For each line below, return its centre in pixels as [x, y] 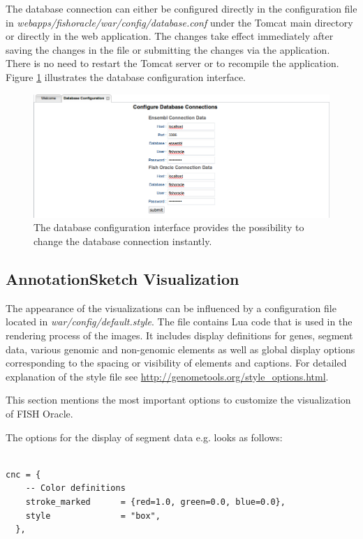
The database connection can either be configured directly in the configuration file [181, 8]
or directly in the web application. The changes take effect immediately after [170, 36]
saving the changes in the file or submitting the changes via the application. [168, 49]
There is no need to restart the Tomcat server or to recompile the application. [172, 63]
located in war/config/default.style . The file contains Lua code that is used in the [179, 322]
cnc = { [23, 474]
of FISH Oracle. [39, 413]
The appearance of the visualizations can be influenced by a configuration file [171, 308]
